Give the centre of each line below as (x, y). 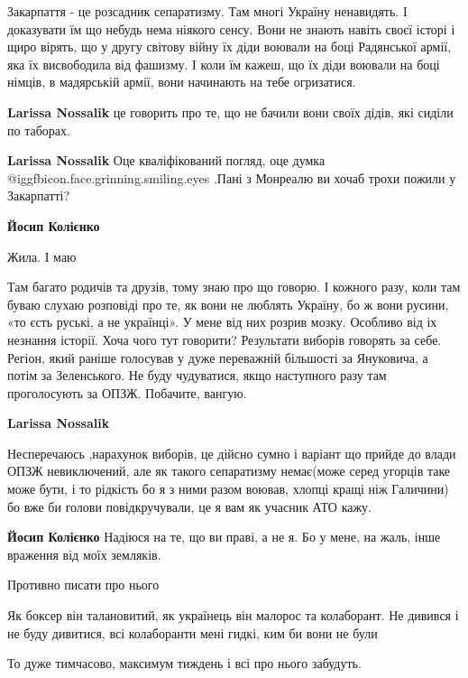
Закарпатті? (39, 195)
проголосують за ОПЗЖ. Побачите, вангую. (127, 392)
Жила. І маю (42, 256)
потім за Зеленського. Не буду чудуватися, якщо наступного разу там (197, 375)
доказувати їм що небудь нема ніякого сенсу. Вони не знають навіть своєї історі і (231, 28)
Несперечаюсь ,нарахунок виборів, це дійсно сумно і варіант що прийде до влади (232, 453)
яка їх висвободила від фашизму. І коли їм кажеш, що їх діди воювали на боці (224, 64)
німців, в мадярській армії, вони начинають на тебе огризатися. (182, 82)
